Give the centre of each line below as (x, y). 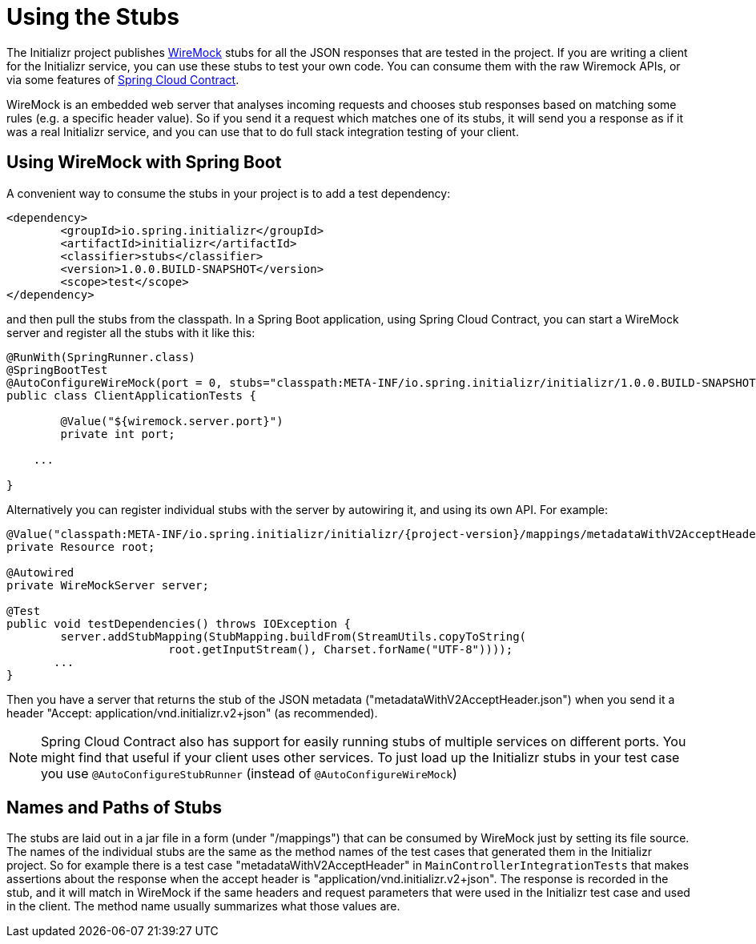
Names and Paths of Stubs (114, 808)
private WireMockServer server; (108, 585)
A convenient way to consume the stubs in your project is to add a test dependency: (229, 193)
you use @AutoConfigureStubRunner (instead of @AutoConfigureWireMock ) (249, 773)
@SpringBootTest (57, 370)
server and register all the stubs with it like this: (131, 332)
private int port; (118, 434)
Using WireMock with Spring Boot (144, 163)
